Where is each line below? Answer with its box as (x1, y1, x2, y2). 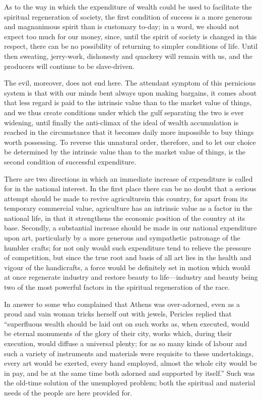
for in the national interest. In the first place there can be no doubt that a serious (4, 183, 256, 194)
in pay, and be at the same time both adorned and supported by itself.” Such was (4, 367, 255, 378)
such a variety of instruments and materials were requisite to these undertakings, (4, 348, 254, 358)
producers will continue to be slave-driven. (4, 60, 135, 71)
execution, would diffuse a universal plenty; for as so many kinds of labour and (4, 338, 247, 348)
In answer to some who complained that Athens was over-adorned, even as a (4, 298, 240, 309)
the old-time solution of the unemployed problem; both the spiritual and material (4, 377, 255, 388)
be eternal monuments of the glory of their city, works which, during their (4, 328, 232, 339)
